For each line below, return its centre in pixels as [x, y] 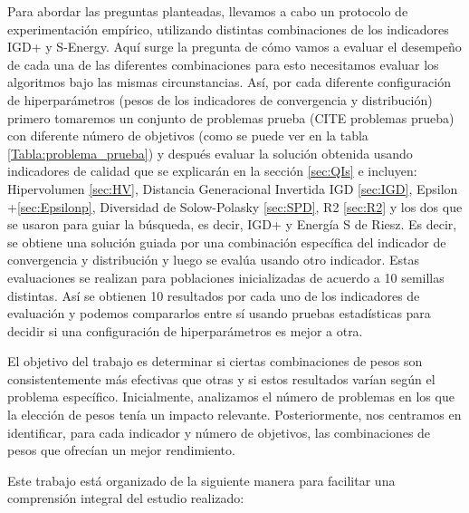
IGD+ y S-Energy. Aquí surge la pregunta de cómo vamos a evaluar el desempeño [234, 47]
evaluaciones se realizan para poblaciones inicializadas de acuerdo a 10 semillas [226, 277]
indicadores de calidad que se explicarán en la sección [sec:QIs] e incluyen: [212, 171]
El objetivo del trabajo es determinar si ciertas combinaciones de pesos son [215, 361]
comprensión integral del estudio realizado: [126, 498]
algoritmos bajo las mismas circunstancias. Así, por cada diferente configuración [229, 82]
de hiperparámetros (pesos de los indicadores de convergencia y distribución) [220, 99]
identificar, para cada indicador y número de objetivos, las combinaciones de [219, 432]
